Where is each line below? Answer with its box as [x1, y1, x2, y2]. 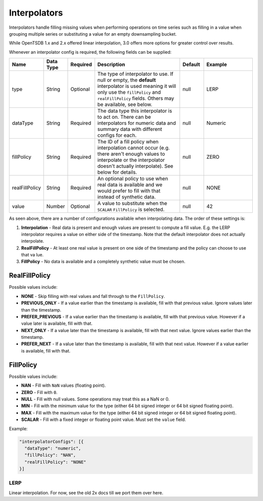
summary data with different [97, 126, 163, 133]
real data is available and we [97, 181, 163, 188]
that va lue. [21, 252, 44, 258]
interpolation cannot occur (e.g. [97, 145, 170, 151]
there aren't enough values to [97, 150, 165, 157]
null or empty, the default [97, 77, 156, 83]
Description [97, 61, 125, 68]
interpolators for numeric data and [97, 120, 176, 126]
